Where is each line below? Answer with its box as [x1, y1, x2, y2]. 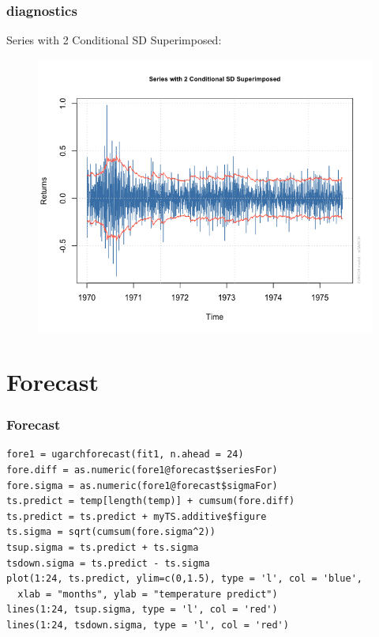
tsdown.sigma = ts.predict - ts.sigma [6, 557, 210, 569]
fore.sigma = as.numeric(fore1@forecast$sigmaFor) [6, 480, 278, 491]
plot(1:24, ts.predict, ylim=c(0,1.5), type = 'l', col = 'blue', [6, 573, 363, 585]
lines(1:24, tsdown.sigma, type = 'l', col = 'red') [6, 619, 289, 631]
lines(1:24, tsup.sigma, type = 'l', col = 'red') [6, 604, 278, 616]
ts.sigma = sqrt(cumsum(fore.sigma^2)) [6, 526, 216, 538]
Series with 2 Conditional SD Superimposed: [6, 32, 222, 48]
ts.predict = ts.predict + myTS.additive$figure [6, 510, 267, 522]
